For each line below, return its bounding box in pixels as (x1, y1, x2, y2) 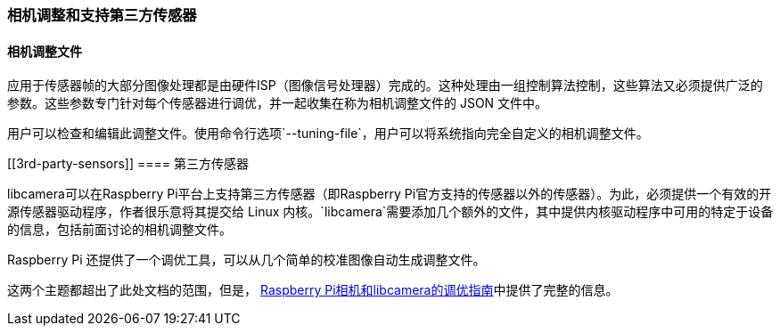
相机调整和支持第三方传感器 (7, 6, 197, 24)
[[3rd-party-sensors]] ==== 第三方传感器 (7, 156, 249, 172)
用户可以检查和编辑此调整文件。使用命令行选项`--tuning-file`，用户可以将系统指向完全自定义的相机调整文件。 (7, 126, 649, 142)
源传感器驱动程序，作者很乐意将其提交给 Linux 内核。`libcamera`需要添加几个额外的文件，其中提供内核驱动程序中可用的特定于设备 (7, 204, 774, 220)
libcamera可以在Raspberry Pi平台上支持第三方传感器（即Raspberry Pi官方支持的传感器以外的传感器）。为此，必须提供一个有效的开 (7, 186, 772, 202)
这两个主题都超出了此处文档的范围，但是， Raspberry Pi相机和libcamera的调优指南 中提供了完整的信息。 (7, 282, 619, 298)
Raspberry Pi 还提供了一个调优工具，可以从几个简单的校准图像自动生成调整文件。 (7, 252, 486, 268)
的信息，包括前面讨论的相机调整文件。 (7, 222, 232, 238)
